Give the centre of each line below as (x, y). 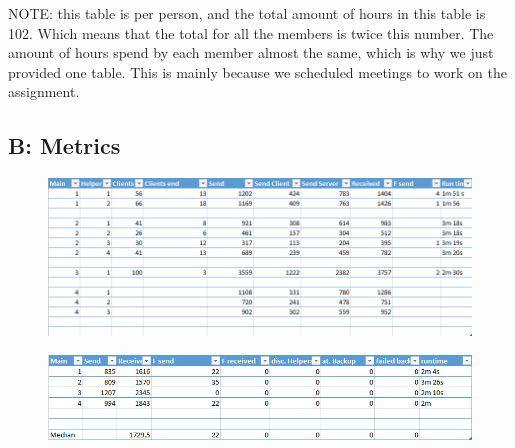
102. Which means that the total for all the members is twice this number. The (251, 32)
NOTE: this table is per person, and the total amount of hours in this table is (247, 13)
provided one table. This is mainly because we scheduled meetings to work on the (257, 71)
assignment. (44, 91)
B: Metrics (64, 145)
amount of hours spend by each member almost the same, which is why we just (251, 52)
